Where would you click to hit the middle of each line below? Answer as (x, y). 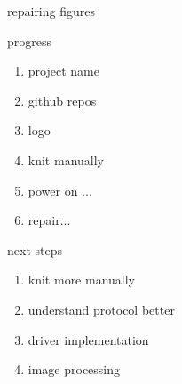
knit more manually (82, 280)
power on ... (60, 190)
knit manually (66, 160)
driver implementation (88, 339)
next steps (35, 249)
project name (63, 71)
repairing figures (51, 11)
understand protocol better (101, 309)
